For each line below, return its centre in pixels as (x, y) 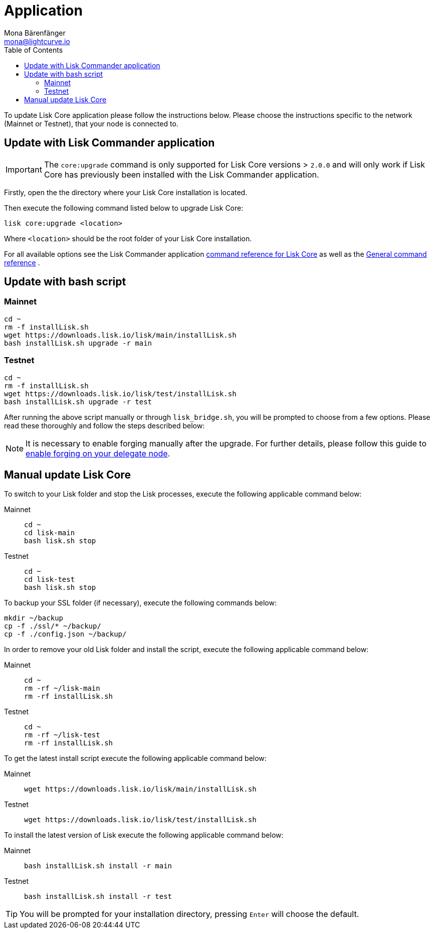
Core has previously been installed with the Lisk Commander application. (181, 174)
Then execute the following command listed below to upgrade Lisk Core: (124, 208)
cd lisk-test (50, 580)
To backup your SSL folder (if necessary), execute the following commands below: (140, 603)
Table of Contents (34, 50)
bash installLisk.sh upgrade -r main (78, 343)
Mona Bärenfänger (35, 33)
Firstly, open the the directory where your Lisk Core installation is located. (126, 192)
